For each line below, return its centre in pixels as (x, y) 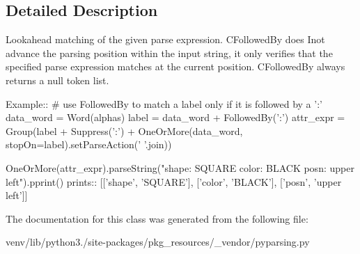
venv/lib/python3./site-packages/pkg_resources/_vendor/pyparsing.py (158, 242)
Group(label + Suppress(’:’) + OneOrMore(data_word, (124, 130)
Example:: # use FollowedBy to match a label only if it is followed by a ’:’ (164, 103)
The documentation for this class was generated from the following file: (157, 218)
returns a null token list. (57, 80)
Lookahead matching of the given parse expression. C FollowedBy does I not (165, 39)
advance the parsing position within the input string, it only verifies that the (169, 53)
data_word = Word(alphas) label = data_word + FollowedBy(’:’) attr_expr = (175, 117)
